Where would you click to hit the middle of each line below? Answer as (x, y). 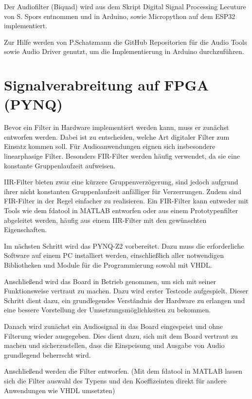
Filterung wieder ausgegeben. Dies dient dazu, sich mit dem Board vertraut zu (121, 336)
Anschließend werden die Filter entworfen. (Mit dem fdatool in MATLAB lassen (123, 371)
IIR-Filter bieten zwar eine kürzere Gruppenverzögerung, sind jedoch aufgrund (121, 182)
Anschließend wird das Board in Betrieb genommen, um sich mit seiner (110, 281)
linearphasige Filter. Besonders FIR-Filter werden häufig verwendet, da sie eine (122, 156)
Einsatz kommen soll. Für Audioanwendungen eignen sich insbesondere (110, 146)
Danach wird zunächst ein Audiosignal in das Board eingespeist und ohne (114, 326)
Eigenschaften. (26, 229)
